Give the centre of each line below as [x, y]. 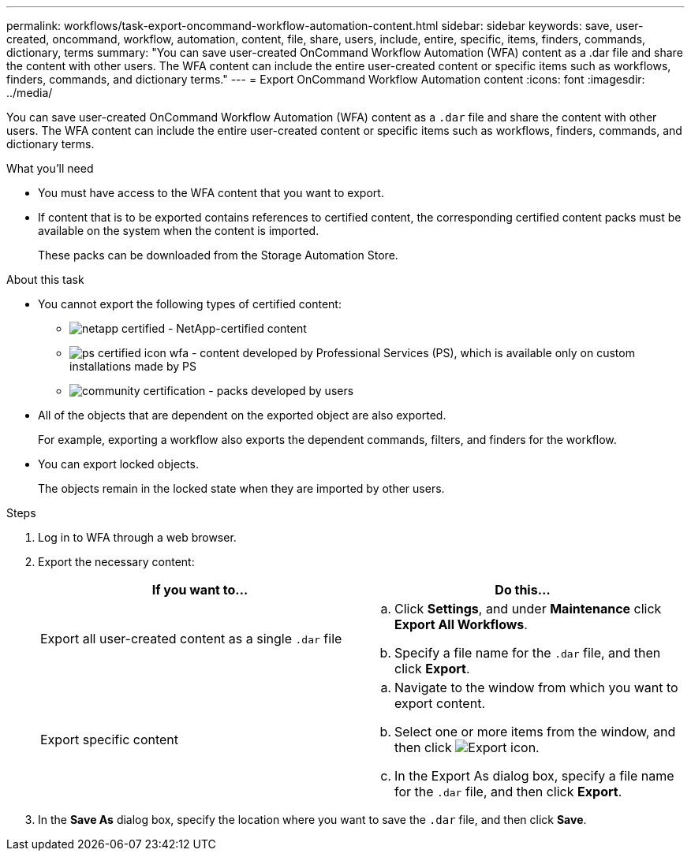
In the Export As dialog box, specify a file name [534, 776]
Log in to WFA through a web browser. [137, 537]
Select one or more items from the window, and [535, 732]
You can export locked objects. [118, 464]
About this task [45, 279]
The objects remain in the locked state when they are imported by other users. [241, 488]
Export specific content [110, 740]
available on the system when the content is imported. [179, 231]
